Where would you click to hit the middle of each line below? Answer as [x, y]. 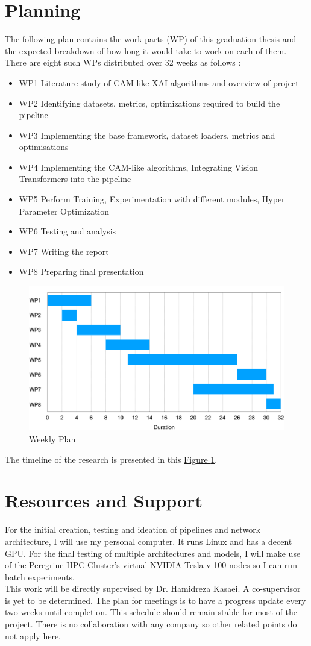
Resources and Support [104, 500]
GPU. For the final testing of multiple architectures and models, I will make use [153, 553]
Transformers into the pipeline [75, 179]
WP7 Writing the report [64, 251]
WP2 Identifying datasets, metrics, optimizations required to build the [149, 103]
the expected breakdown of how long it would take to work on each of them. [146, 50]
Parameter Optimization [64, 211]
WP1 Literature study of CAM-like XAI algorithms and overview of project [159, 82]
